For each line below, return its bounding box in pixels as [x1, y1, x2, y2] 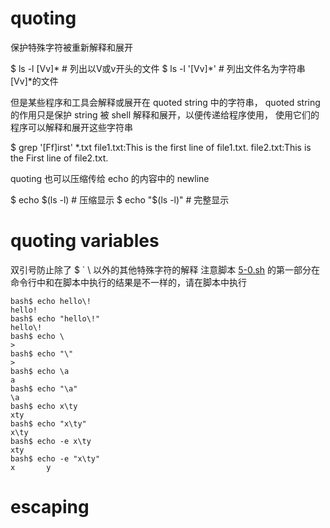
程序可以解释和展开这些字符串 [10, 121, 133, 133]
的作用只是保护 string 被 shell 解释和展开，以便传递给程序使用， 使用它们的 [10, 108, 320, 121]
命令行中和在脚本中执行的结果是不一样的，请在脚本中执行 [10, 276, 247, 288]
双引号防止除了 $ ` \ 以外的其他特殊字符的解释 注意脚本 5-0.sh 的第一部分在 [10, 263, 321, 276]
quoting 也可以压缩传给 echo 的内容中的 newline [10, 172, 210, 184]
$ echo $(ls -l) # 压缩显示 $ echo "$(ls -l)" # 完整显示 [10, 193, 230, 206]
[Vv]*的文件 [10, 75, 59, 87]
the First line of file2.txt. [10, 152, 109, 164]
